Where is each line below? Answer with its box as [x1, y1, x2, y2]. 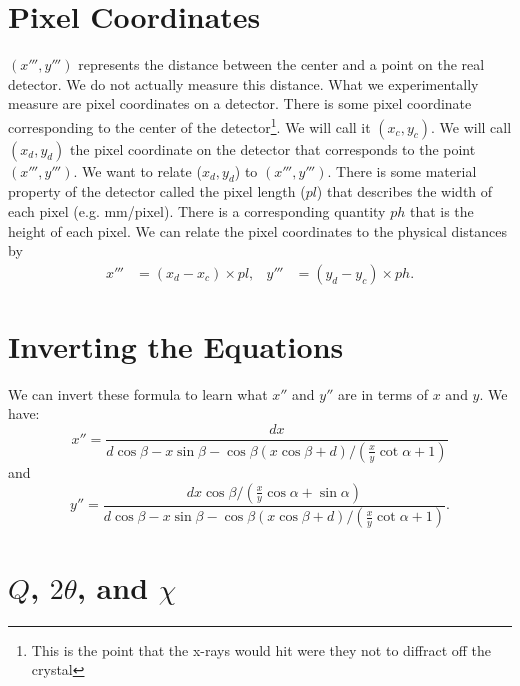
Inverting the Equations [8, 325, 344, 366]
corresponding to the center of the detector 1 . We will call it [8, 113, 371, 137]
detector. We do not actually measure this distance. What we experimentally [8, 73, 479, 94]
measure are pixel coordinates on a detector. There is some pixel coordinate [8, 93, 472, 114]
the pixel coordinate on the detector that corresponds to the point [70, 138, 476, 159]
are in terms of [338, 383, 428, 404]
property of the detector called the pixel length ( [8, 181, 306, 202]
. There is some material [327, 160, 477, 181]
